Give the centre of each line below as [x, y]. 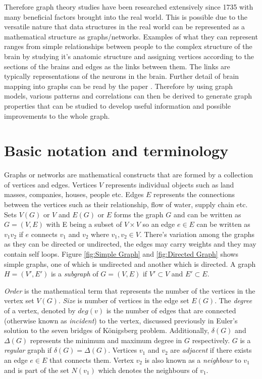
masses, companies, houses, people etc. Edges [74, 194]
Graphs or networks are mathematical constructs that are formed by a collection [128, 175]
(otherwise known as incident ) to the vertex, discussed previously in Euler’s [121, 320]
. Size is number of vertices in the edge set [124, 300]
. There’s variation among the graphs [197, 234]
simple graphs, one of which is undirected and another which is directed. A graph [130, 264]
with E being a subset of [84, 224]
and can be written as [207, 214]
